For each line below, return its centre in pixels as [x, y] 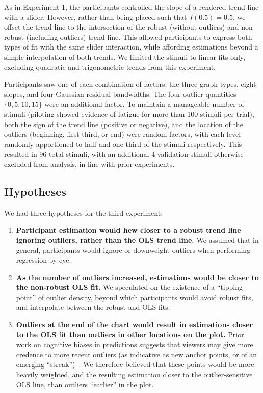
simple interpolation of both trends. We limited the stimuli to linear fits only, [125, 56]
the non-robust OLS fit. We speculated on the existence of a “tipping [129, 287]
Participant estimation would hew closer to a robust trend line [128, 230]
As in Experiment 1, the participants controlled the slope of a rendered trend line [131, 7]
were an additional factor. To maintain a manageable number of [144, 104]
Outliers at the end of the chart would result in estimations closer [135, 324]
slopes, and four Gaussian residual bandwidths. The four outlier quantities [120, 94]
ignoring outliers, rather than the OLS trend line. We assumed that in [137, 240]
